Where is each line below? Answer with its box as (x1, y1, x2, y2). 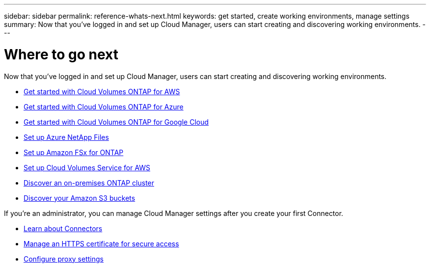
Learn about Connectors (24, 224, 103, 233)
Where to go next (4, 46, 118, 63)
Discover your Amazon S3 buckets (24, 193, 135, 202)
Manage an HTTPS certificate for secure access (24, 239, 179, 248)
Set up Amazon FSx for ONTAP (24, 148, 124, 157)
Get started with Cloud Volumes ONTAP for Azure (24, 102, 184, 111)
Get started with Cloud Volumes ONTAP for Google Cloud (24, 117, 209, 126)
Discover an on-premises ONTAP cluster (24, 178, 155, 187)
